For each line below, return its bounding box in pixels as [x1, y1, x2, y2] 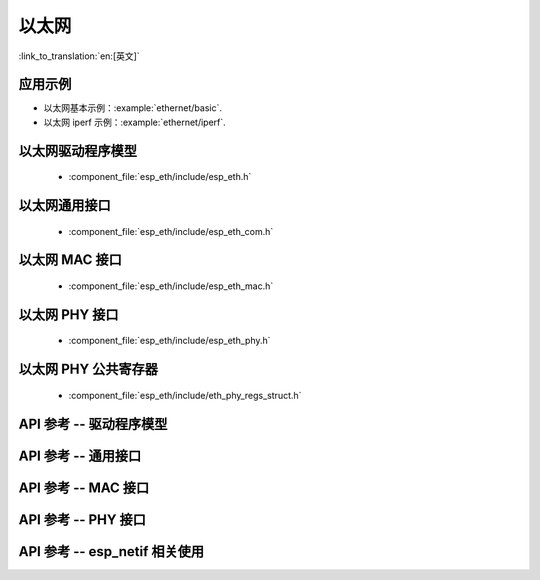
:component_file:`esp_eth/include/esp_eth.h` [68, 171, 252, 183]
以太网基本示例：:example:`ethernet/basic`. [43, 102, 222, 114]
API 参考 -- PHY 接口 [18, 511, 147, 528]
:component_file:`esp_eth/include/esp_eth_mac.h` [68, 280, 274, 292]
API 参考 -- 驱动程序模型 [18, 415, 168, 432]
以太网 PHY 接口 [18, 306, 119, 323]
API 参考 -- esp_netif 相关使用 [18, 543, 205, 560]
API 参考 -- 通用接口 [18, 447, 142, 464]
